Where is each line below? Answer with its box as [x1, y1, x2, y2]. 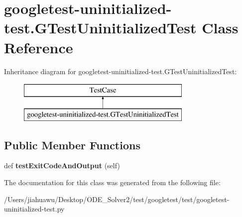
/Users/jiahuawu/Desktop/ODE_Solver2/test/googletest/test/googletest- [4, 194, 230, 204]
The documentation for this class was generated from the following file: [4, 177, 221, 188]
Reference [4, 37, 73, 57]
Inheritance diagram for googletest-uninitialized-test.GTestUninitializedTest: [4, 66, 237, 76]
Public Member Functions [4, 137, 140, 152]
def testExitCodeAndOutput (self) [4, 160, 120, 171]
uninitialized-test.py [4, 204, 65, 214]
